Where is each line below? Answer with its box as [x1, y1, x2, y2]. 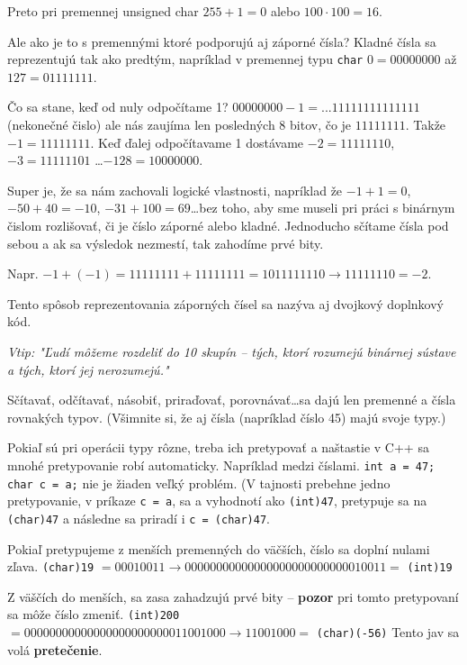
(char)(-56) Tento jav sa [316, 623, 460, 642]
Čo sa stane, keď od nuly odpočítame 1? [7, 97, 229, 116]
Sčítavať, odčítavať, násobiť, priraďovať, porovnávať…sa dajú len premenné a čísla [7, 390, 456, 409]
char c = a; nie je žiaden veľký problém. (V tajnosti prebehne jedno [7, 473, 391, 492]
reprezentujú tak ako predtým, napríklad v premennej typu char [7, 50, 364, 68]
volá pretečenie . [7, 640, 103, 659]
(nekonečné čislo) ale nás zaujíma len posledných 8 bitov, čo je [7, 115, 352, 134]
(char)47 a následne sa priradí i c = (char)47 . [7, 508, 270, 527]
